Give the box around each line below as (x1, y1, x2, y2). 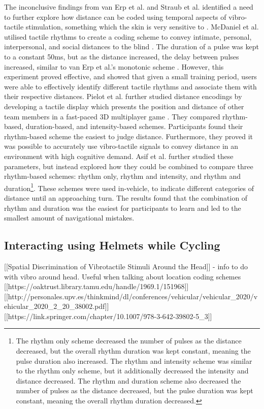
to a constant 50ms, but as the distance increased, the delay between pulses (4, 51, 239, 61)
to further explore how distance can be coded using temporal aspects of (4, 11, 226, 22)
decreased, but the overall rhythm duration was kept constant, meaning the (16, 345, 251, 356)
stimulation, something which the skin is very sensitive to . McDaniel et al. (25, 21, 259, 32)
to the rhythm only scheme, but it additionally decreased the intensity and (16, 365, 249, 376)
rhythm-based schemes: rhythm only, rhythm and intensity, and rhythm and (4, 171, 241, 181)
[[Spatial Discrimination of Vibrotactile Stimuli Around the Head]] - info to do (4, 261, 248, 271)
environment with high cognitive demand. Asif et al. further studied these (4, 150, 234, 161)
